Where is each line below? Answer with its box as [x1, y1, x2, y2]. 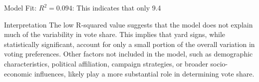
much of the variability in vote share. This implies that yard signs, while [4, 29, 226, 39]
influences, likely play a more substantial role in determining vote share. [34, 68, 255, 78]
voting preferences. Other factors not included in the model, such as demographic [4, 48, 253, 59]
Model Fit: [4, 2, 37, 12]
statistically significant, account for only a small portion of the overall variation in [4, 38, 255, 49]
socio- [210, 58, 228, 68]
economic [4, 68, 32, 78]
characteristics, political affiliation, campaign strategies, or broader [4, 58, 208, 68]
